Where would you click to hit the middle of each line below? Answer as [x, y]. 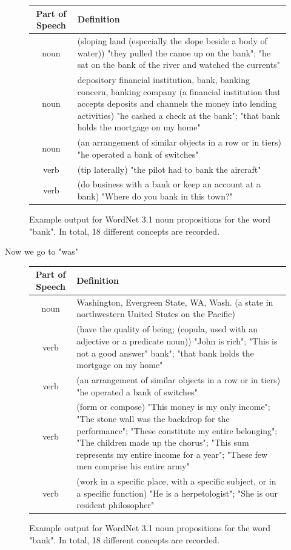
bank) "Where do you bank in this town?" [155, 196]
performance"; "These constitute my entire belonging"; [177, 430]
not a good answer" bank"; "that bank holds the [165, 353]
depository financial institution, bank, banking [163, 79]
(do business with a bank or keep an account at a [169, 184]
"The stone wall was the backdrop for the [153, 418]
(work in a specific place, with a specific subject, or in [176, 481]
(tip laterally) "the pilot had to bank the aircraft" [169, 169]
